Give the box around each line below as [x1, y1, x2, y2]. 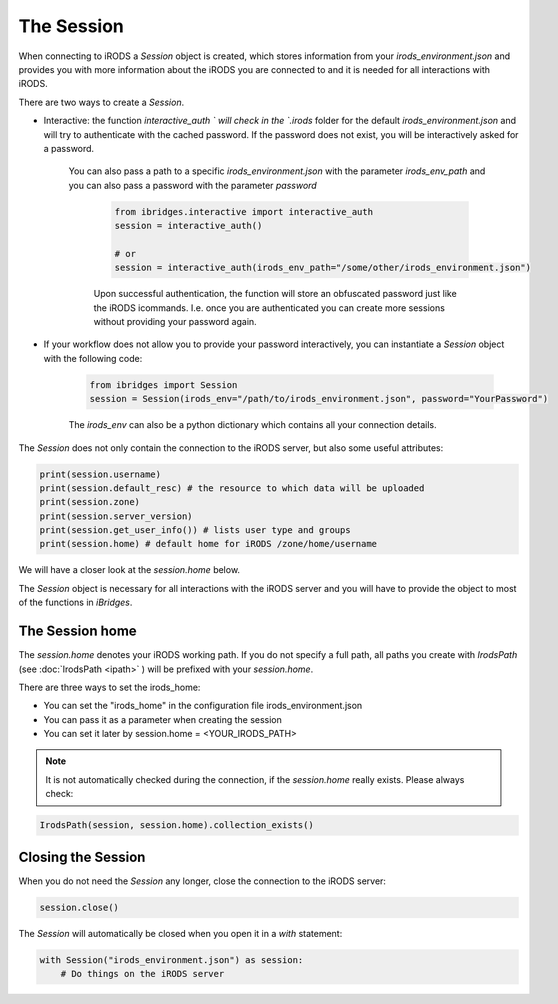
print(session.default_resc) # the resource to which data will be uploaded [39, 482, 425, 494]
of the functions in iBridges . [18, 596, 133, 609]
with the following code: [43, 352, 143, 364]
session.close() [39, 901, 120, 913]
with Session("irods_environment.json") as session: [39, 954, 304, 965]
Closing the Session [18, 848, 146, 865]
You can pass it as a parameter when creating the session [43, 713, 282, 725]
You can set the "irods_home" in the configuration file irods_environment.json [43, 700, 363, 712]
